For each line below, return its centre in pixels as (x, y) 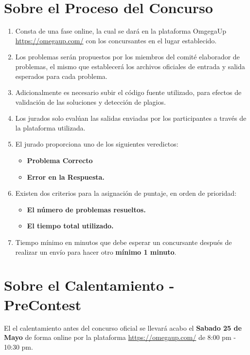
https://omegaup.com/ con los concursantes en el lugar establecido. (116, 40)
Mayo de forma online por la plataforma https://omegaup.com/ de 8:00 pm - (120, 337)
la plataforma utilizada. (50, 127)
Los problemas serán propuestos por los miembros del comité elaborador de (127, 57)
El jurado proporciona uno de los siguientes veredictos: (97, 144)
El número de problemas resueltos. (86, 209)
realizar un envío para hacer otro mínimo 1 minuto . (96, 252)
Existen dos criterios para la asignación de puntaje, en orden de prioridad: (126, 193)
